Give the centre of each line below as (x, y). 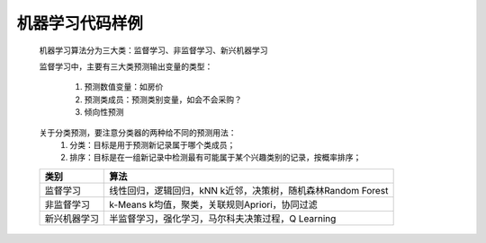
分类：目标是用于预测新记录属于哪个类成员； (153, 144)
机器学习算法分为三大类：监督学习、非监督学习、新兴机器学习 (153, 50)
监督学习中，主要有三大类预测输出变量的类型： (126, 66)
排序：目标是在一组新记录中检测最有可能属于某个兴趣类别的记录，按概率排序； (216, 158)
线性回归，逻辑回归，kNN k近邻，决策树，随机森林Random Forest (249, 190)
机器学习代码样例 (80, 23)
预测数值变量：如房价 (124, 87)
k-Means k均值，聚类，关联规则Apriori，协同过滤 (214, 204)
